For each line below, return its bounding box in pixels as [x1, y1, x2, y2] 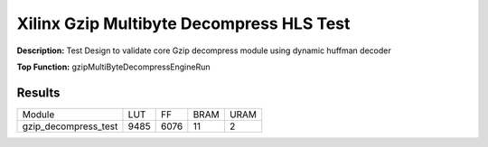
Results [16, 85, 61, 100]
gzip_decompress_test [22, 120, 118, 133]
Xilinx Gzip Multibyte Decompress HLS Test [16, 14, 351, 33]
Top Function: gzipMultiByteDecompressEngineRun [16, 61, 211, 72]
